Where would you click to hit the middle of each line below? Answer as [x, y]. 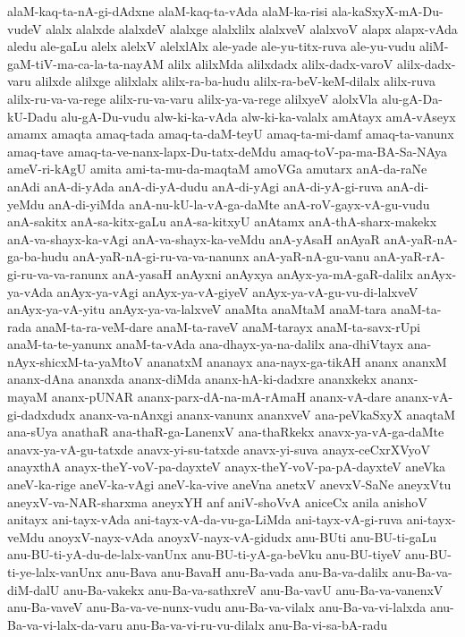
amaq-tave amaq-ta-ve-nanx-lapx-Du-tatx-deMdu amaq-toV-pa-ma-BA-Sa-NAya [227, 151]
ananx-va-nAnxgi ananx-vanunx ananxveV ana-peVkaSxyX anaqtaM [267, 414]
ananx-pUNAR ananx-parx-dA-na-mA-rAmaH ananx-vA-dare [221, 397]
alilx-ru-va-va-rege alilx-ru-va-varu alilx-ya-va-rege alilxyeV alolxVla [193, 98]
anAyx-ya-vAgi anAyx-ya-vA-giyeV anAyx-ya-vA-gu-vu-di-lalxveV [237, 291]
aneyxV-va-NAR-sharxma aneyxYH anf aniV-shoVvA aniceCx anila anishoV [217, 501]
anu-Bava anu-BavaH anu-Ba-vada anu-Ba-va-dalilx [247, 572]
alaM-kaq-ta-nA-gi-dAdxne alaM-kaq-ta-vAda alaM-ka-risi [168, 11]
